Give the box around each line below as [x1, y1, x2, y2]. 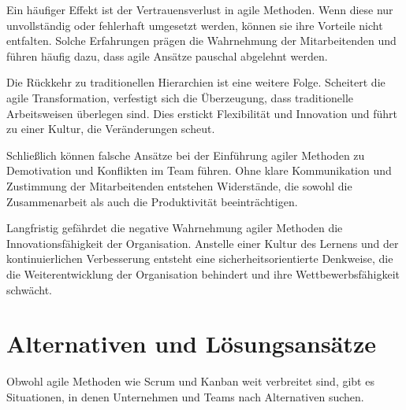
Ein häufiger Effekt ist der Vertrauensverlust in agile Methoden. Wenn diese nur [6, 2, 393, 17]
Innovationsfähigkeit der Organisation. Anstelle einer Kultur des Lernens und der [6, 235, 399, 251]
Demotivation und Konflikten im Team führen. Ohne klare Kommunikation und [6, 162, 392, 179]
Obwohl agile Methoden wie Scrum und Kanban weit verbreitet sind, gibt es [6, 373, 374, 390]
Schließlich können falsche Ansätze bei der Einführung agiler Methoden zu [6, 146, 365, 163]
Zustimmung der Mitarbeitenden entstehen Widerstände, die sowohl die [6, 177, 352, 194]
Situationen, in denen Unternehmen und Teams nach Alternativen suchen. [6, 388, 364, 404]
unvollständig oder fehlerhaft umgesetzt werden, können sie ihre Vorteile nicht [6, 17, 383, 33]
